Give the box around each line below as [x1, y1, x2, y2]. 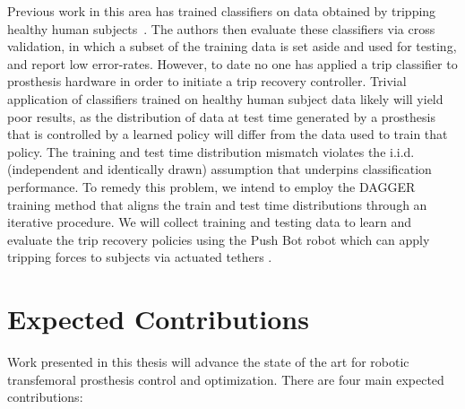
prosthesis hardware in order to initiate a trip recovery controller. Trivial [7, 72, 407, 91]
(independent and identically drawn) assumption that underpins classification [7, 160, 432, 178]
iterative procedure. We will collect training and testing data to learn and [7, 213, 412, 231]
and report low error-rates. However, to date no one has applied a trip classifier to [7, 54, 458, 73]
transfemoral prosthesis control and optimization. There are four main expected [7, 370, 444, 388]
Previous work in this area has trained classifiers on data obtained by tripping [7, 2, 436, 20]
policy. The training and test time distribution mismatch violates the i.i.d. [7, 142, 415, 161]
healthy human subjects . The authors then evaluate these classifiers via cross [7, 19, 435, 38]
